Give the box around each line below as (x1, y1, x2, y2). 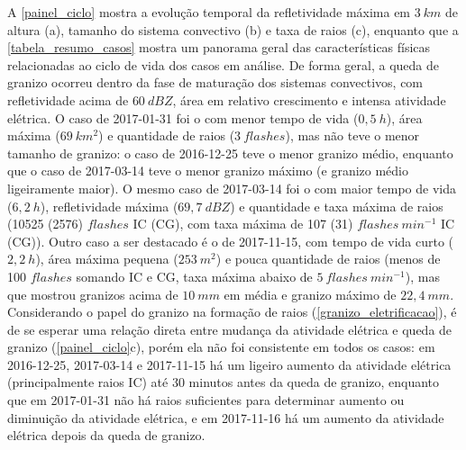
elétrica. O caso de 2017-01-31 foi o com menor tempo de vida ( (7, 108, 359, 127)
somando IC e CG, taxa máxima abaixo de (76, 266, 313, 285)
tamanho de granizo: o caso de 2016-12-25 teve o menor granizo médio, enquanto (7, 143, 453, 162)
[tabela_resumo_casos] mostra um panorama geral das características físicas (7, 38, 431, 57)
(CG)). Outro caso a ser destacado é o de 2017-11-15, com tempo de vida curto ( (7, 231, 454, 250)
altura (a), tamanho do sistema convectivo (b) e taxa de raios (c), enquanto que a (7, 20, 459, 39)
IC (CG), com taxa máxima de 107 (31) (132, 214, 353, 233)
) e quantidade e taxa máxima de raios (230, 196, 443, 215)
